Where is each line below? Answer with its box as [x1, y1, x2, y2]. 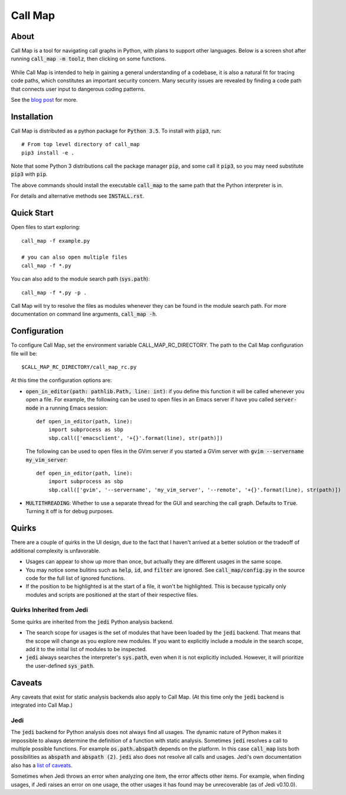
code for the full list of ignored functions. [25, 574, 125, 581]
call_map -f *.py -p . [21, 289, 87, 296]
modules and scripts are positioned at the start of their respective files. [25, 591, 198, 598]
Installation [11, 111, 53, 121]
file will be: [11, 350, 38, 357]
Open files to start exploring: [11, 224, 81, 231]
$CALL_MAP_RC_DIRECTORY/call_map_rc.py [21, 363, 137, 370]
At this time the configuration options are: [11, 376, 112, 384]
